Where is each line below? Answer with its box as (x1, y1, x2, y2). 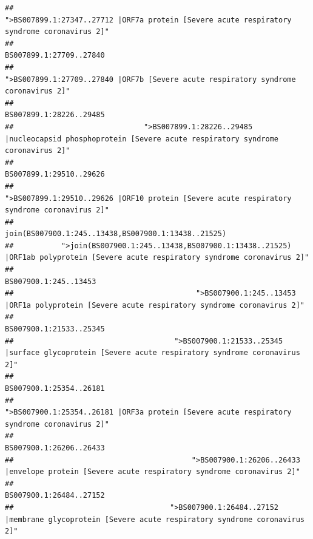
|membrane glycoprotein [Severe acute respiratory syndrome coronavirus (5, 515, 305, 524)
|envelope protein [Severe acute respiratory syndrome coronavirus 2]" (5, 467, 300, 476)
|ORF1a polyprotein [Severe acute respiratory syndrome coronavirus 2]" (5, 300, 305, 310)
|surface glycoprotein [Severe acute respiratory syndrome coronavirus (5, 348, 300, 358)
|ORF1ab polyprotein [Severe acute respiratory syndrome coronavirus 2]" (5, 253, 309, 262)
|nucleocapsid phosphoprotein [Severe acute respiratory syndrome (5, 134, 279, 143)
